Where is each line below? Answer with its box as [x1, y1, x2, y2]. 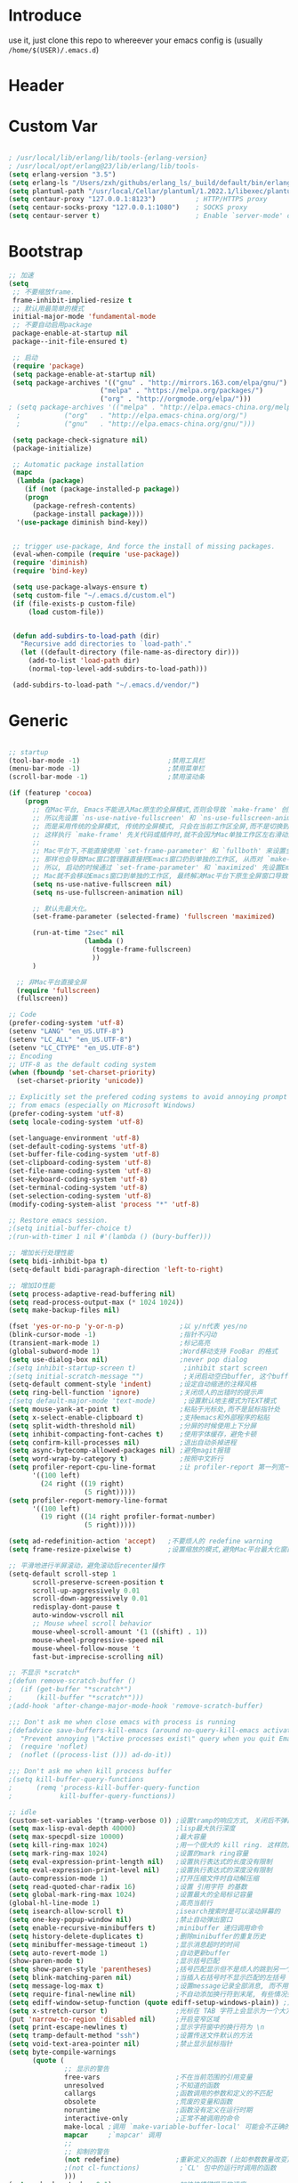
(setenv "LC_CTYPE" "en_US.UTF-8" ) [8, 1043, 141, 1052]
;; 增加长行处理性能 [8, 1249, 74, 1258]
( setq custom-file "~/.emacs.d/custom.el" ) [12, 591, 176, 599]
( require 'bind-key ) [12, 566, 89, 575]
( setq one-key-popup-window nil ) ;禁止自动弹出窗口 [8, 1916, 233, 1925]
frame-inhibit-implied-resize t [12, 296, 133, 305]
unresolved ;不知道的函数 [64, 2081, 220, 2089]
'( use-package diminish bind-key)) [16, 517, 149, 526]
